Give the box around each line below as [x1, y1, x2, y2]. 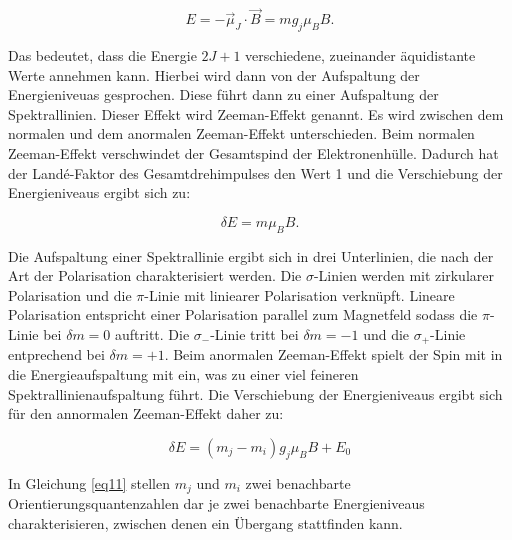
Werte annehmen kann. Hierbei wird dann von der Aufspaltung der [8, 64, 420, 85]
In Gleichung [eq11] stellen [8, 472, 170, 493]
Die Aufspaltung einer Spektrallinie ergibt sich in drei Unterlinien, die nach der [8, 245, 494, 266]
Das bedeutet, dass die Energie [8, 45, 197, 66]
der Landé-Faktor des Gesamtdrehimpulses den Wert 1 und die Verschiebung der [8, 162, 503, 183]
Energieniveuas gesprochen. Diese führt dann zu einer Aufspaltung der [8, 84, 439, 105]
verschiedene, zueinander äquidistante [245, 45, 476, 66]
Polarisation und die [8, 284, 132, 305]
